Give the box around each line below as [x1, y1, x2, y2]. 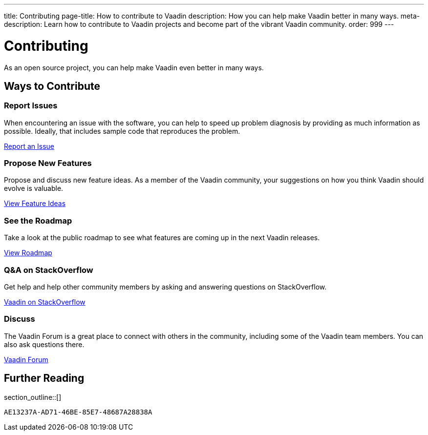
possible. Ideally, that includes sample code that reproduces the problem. [4, 126, 240, 135]
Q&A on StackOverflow [4, 265, 93, 275]
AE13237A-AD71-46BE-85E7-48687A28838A [4, 408, 152, 416]
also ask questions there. [4, 340, 85, 349]
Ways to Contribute [4, 80, 100, 92]
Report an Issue [4, 142, 54, 150]
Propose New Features [4, 158, 92, 168]
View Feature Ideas [4, 199, 66, 208]
